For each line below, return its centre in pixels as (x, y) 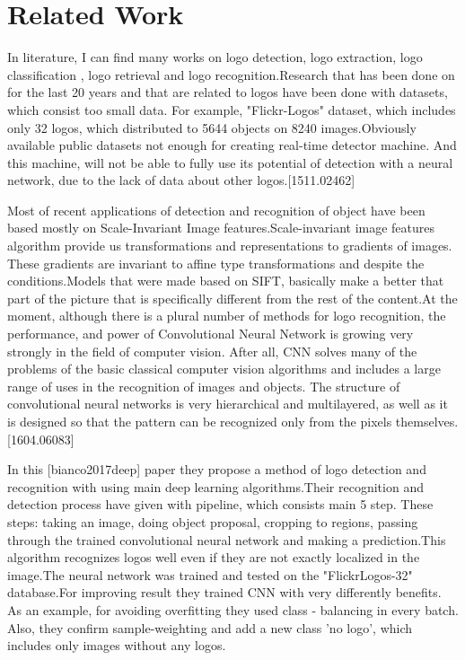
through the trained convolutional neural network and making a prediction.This (227, 539)
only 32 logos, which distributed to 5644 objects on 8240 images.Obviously (212, 127)
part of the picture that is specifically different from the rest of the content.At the (232, 298)
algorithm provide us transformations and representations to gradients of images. (230, 246)
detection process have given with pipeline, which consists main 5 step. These (220, 504)
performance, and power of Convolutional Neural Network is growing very (211, 334)
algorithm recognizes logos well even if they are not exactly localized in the (214, 557)
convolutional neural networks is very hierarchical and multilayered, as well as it (228, 404)
